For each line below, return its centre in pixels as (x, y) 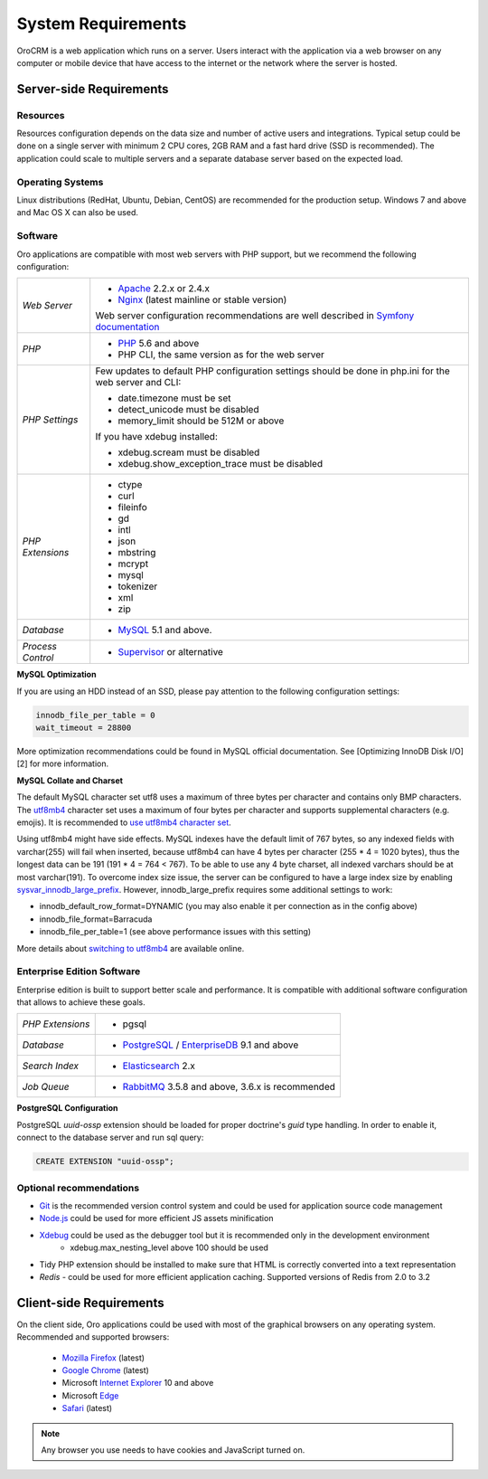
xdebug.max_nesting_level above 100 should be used (169, 1247)
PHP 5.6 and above (159, 344)
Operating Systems (60, 182)
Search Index (51, 1066)
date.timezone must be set (174, 398)
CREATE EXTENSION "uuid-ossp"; (105, 1161)
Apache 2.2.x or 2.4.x (164, 289)
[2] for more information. (62, 763)
